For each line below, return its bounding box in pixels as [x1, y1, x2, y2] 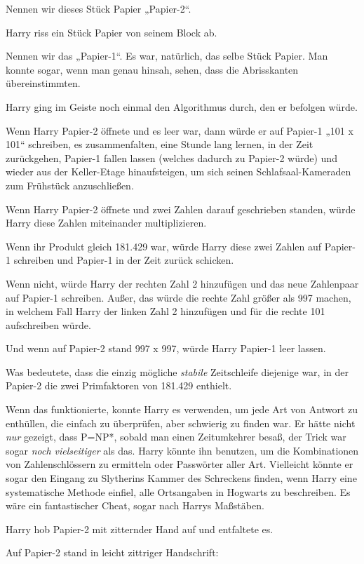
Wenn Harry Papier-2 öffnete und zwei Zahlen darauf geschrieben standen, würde [6, 201, 356, 216]
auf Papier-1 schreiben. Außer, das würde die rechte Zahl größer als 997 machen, [6, 290, 351, 304]
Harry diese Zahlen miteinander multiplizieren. [6, 215, 207, 230]
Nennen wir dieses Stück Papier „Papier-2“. [6, 1, 191, 15]
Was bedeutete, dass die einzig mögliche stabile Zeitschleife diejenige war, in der [6, 364, 349, 379]
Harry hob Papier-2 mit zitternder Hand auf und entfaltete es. [6, 521, 274, 536]
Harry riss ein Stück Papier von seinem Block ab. [6, 25, 217, 39]
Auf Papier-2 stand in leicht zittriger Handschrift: [6, 545, 219, 560]
